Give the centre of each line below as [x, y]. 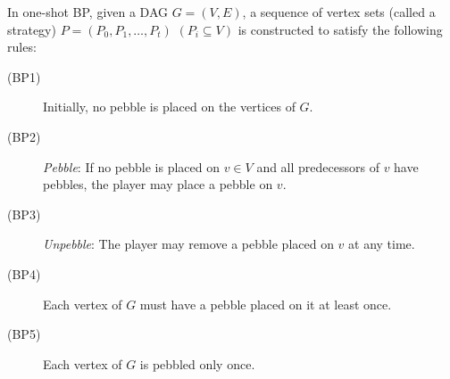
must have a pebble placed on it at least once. [266, 304]
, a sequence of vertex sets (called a [339, 12]
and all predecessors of [318, 166]
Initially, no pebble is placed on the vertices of [169, 107]
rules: [22, 47]
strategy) [32, 29]
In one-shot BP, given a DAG [88, 12]
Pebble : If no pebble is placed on [131, 166]
